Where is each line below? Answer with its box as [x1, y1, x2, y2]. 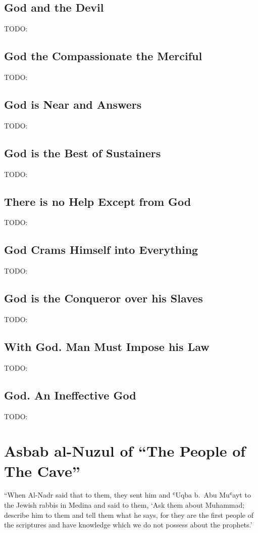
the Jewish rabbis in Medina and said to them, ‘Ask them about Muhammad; [4, 500, 245, 510]
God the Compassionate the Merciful [4, 48, 202, 64]
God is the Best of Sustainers [4, 145, 161, 160]
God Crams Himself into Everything [4, 242, 198, 257]
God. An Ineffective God [4, 387, 136, 403]
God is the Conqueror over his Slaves [4, 290, 203, 306]
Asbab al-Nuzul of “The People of [4, 440, 246, 461]
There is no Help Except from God [4, 193, 191, 209]
